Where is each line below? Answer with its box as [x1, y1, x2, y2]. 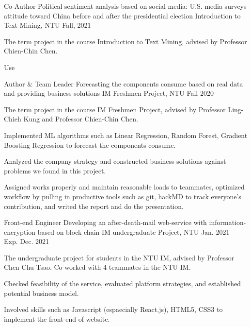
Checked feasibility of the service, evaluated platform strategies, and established [4, 278, 241, 289]
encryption [4, 226, 36, 237]
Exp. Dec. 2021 [4, 236, 49, 246]
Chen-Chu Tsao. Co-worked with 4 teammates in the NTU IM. [4, 262, 191, 272]
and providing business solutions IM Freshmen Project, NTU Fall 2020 [4, 88, 214, 98]
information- [209, 217, 246, 227]
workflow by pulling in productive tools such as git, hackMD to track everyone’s [4, 191, 241, 201]
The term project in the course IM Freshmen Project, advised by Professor [4, 104, 226, 114]
